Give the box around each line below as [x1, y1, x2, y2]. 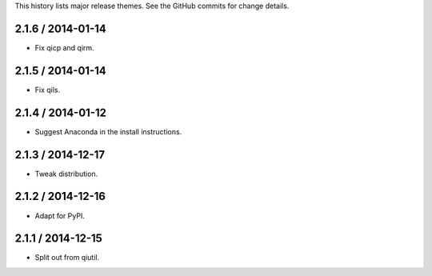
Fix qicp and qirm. [34, 42, 95, 52]
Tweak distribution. [34, 169, 98, 178]
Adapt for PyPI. [34, 210, 86, 220]
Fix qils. [34, 85, 61, 94]
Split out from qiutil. [34, 253, 100, 262]
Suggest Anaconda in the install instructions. [34, 126, 182, 136]
